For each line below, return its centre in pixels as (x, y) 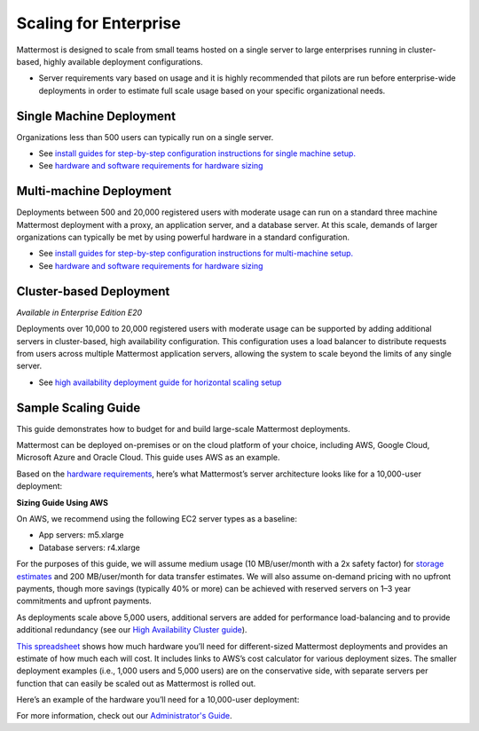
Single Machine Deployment (96, 116)
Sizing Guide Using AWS (62, 502)
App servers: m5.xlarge (81, 535)
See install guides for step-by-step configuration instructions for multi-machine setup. (196, 254)
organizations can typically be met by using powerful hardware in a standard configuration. (183, 237)
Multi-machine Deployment (94, 191)
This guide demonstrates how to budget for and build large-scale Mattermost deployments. (183, 428)
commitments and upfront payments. (84, 601)
